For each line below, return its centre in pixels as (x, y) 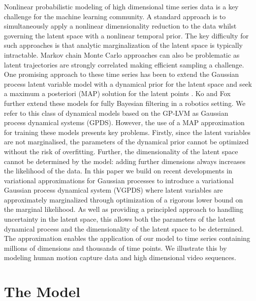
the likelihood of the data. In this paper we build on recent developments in (118, 171)
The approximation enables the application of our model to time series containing (127, 238)
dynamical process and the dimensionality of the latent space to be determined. (124, 228)
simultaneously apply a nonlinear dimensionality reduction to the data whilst (120, 26)
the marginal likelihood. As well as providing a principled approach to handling (124, 209)
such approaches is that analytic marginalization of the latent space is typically (124, 45)
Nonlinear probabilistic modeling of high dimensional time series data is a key (121, 6)
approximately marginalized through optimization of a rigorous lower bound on (124, 199)
